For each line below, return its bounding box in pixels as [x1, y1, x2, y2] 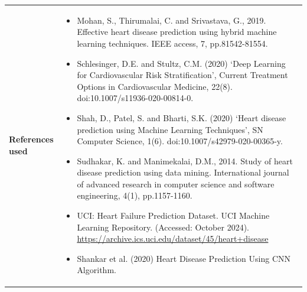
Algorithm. [77, 264, 116, 276]
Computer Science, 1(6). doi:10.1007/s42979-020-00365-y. [77, 135, 283, 147]
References [9, 133, 54, 145]
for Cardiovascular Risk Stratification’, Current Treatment [77, 69, 288, 81]
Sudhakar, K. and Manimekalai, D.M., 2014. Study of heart [77, 154, 293, 167]
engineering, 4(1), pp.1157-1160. [77, 189, 192, 202]
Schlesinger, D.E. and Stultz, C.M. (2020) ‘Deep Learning [77, 57, 286, 69]
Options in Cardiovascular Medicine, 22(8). [77, 80, 233, 92]
